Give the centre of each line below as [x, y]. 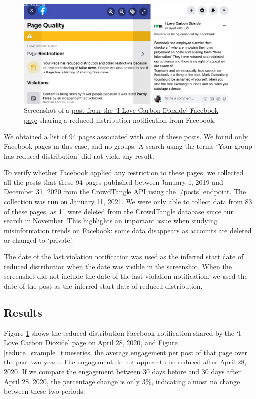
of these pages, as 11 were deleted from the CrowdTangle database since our [119, 211]
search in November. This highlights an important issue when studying [111, 221]
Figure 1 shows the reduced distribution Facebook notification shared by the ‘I [123, 333]
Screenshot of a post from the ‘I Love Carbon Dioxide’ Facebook [121, 110]
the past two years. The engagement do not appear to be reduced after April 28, [125, 362]
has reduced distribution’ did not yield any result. [79, 156]
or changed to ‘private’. [39, 240]
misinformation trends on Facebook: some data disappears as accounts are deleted [128, 230]
